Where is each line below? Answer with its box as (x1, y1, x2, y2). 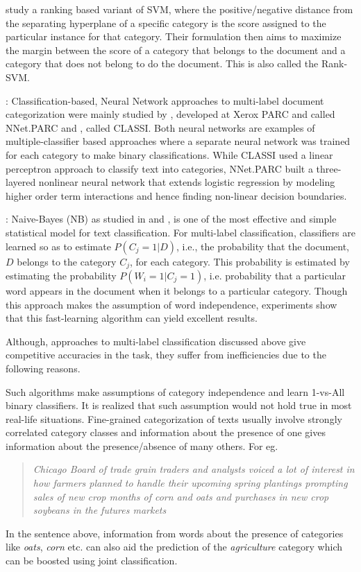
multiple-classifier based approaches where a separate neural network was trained (6, 134, 351, 148)
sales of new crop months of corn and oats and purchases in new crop (33, 489, 329, 503)
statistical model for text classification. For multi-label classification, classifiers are (6, 225, 355, 239)
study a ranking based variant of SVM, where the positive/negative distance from (6, 2, 353, 16)
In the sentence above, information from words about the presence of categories (6, 526, 344, 540)
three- (316, 161, 342, 175)
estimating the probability (6, 268, 117, 282)
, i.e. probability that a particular (203, 268, 346, 282)
